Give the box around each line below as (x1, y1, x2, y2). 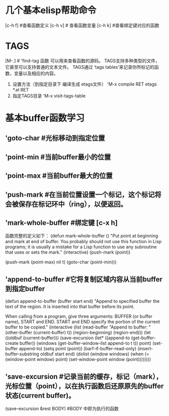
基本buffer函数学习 (5, 112, 84, 124)
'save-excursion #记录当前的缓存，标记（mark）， (5, 372, 162, 381)
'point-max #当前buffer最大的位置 (5, 171, 113, 180)
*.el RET (12, 86, 29, 93)
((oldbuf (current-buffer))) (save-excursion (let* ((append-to (5, 335, 130, 341)
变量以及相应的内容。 (14, 70, 58, 76)
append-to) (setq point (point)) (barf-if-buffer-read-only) (19, 346, 137, 352)
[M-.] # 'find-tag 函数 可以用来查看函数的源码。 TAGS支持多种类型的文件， (5, 58, 160, 64)
